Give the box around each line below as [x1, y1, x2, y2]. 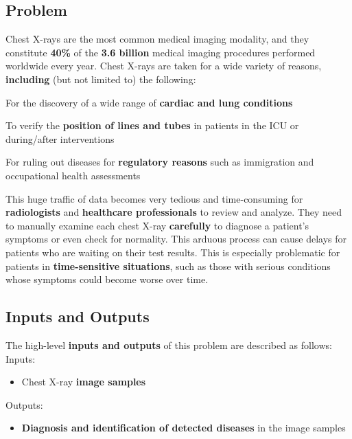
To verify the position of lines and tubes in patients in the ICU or [5, 118, 299, 133]
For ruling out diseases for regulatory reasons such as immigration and [5, 155, 314, 169]
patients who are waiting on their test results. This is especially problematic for [5, 245, 340, 259]
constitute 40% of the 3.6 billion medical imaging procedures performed [5, 45, 316, 59]
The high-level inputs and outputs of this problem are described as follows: [5, 337, 332, 352]
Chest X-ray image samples [21, 374, 146, 389]
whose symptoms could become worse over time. [5, 272, 209, 286]
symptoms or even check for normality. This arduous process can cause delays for [5, 232, 347, 246]
